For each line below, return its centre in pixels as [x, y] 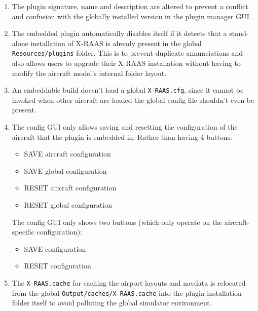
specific [23, 232]
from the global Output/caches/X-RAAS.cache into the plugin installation [127, 293]
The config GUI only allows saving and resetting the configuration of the [125, 127]
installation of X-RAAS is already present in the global [116, 43]
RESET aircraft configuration [70, 188]
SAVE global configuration [65, 170]
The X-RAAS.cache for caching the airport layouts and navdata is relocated [129, 283]
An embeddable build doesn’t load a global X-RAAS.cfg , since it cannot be [128, 90]
